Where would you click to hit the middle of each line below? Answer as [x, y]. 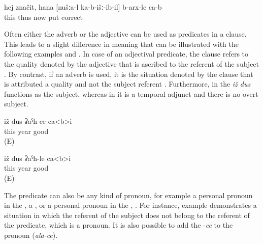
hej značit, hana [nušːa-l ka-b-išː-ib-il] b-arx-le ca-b [83, 7]
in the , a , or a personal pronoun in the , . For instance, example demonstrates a [130, 205]
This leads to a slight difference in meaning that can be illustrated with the [121, 44]
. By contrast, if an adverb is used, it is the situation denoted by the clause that [129, 74]
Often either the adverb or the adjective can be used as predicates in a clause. [125, 34]
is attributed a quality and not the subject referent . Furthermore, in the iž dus [127, 84]
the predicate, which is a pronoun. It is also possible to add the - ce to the [119, 225]
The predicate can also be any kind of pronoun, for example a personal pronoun [128, 195]
